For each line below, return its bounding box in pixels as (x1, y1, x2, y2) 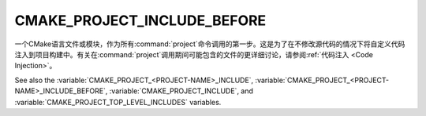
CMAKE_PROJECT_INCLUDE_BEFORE (14, 12, 267, 29)
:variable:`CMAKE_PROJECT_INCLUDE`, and (109, 86, 254, 96)
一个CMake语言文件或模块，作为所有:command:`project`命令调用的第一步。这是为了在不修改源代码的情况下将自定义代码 (14, 39, 405, 49)
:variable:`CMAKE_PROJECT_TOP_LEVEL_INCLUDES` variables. (14, 97, 222, 107)
